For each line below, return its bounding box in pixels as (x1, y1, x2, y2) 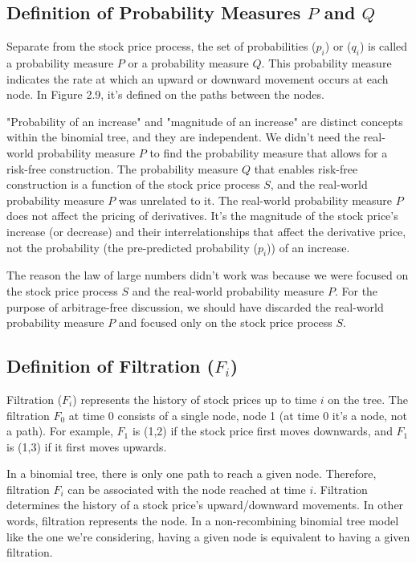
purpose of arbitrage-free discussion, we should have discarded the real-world (6, 298, 384, 315)
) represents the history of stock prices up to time (72, 390, 317, 407)
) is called (359, 38, 408, 55)
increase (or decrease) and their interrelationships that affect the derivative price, (6, 222, 406, 239)
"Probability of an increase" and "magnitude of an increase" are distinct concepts (6, 112, 403, 129)
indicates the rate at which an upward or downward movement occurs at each (6, 70, 389, 87)
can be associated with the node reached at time (67, 480, 306, 497)
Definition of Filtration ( (6, 353, 214, 378)
